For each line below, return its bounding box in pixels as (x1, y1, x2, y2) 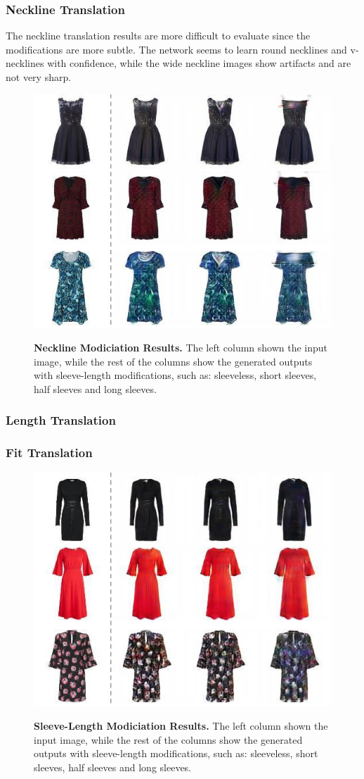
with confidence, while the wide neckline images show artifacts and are (47, 56, 351, 70)
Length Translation (6, 411, 116, 429)
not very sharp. (6, 70, 72, 84)
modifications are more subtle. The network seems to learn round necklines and (6, 42, 347, 56)
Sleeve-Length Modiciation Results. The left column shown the (34, 718, 328, 733)
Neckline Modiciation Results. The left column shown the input (34, 340, 328, 355)
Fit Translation (6, 444, 93, 461)
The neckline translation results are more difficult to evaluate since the (6, 28, 311, 43)
